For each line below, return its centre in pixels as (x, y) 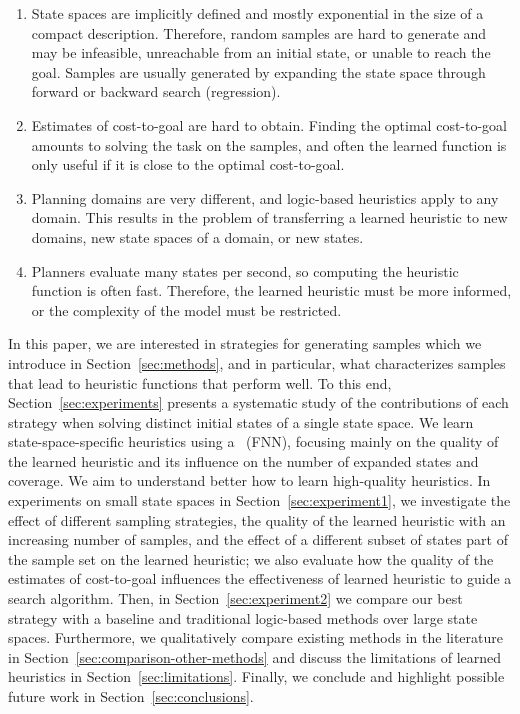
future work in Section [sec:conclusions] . (131, 696)
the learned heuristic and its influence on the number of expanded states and (243, 460)
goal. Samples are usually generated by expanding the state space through (258, 71)
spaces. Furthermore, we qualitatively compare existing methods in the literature (256, 637)
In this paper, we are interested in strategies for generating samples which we (245, 343)
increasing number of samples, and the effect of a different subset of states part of (258, 539)
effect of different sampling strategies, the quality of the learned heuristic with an (257, 519)
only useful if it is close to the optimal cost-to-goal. (188, 164)
